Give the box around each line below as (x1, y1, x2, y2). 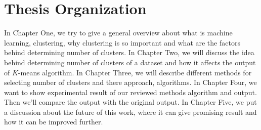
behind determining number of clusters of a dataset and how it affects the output (4, 57, 256, 67)
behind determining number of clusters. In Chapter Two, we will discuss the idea (4, 47, 254, 58)
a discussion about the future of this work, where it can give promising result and (4, 106, 257, 117)
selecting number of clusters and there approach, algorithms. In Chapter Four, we (4, 77, 257, 88)
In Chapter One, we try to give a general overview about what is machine (4, 27, 233, 38)
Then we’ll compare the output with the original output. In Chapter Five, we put (4, 97, 257, 107)
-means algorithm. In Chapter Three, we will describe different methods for (18, 67, 252, 77)
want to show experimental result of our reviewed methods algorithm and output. (4, 86, 257, 97)
